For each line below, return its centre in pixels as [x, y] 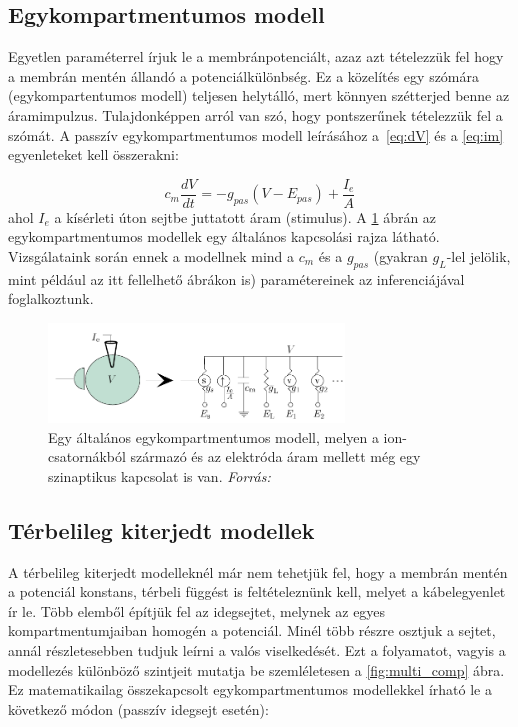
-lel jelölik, [478, 256]
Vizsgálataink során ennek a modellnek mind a [151, 256]
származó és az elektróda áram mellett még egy [275, 456]
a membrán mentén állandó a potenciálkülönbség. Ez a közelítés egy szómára [244, 75]
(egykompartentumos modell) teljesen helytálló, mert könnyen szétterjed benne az [259, 95]
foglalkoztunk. [51, 298]
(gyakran [400, 256]
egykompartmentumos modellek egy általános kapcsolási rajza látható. [224, 236]
